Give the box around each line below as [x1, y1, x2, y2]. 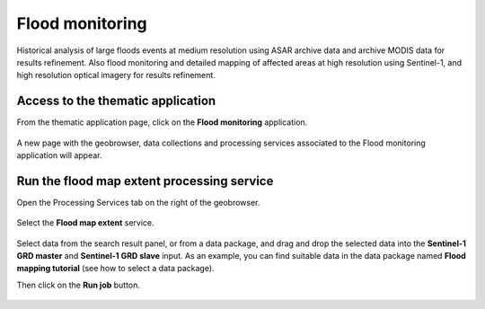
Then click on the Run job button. [16, 279, 141, 290]
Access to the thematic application [16, 93, 216, 109]
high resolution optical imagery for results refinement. [16, 70, 216, 81]
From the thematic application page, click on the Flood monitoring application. [16, 117, 308, 128]
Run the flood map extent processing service [16, 173, 274, 189]
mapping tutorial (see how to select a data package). [16, 263, 215, 274]
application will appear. [16, 150, 102, 161]
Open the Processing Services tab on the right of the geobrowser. [16, 197, 260, 207]
